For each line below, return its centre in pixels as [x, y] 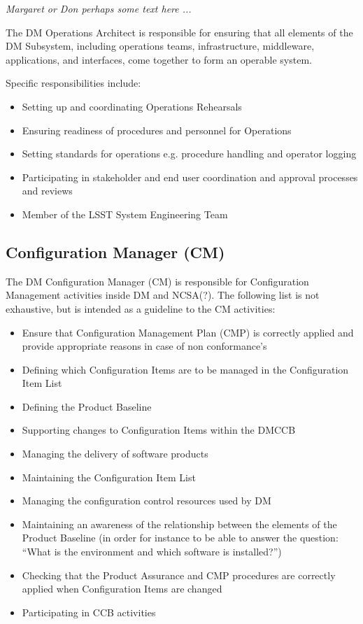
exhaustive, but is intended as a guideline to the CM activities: [141, 308]
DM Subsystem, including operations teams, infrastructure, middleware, [160, 46]
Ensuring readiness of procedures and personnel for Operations [157, 130]
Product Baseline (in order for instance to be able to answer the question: [180, 538]
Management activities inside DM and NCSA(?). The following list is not [163, 295]
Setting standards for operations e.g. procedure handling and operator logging [189, 154]
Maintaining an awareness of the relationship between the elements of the [179, 524]
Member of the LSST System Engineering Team [125, 214]
